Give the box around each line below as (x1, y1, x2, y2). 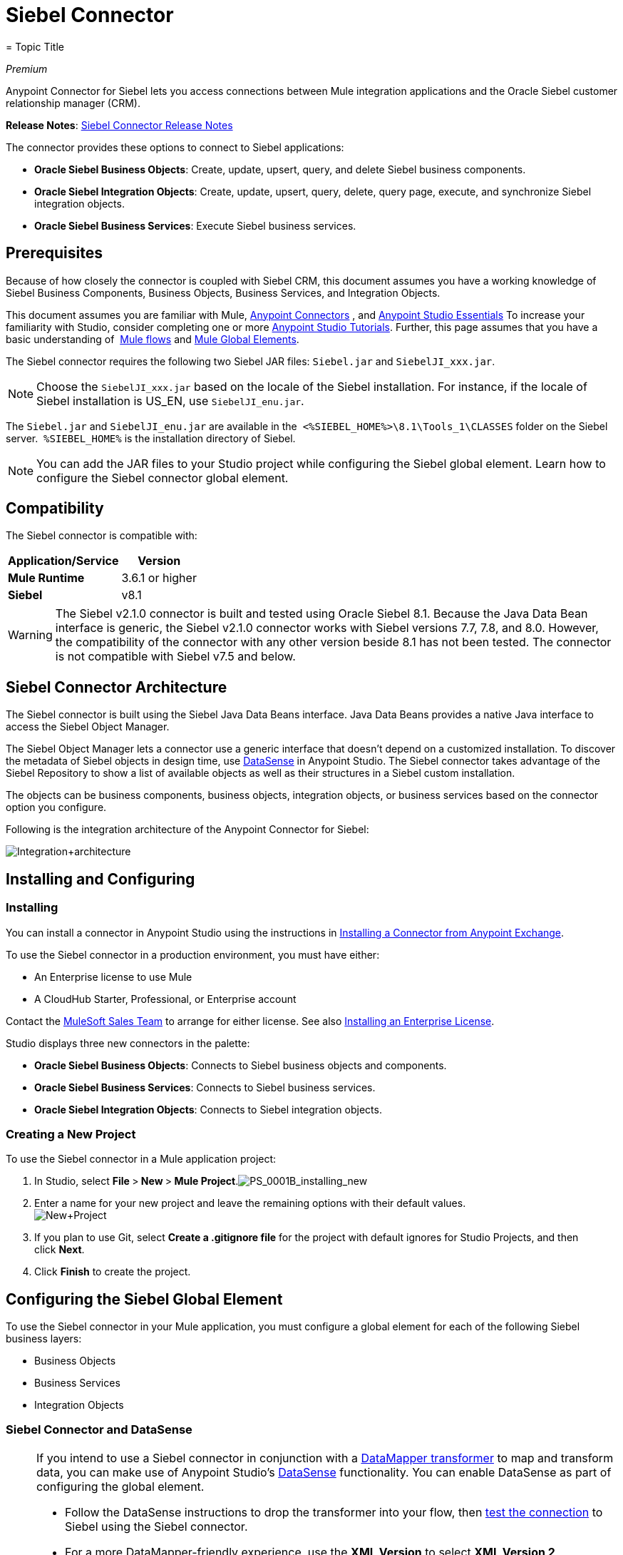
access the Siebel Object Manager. (6, 720, 170, 733)
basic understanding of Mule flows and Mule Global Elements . (6, 332, 299, 345)
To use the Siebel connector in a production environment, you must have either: (6, 948, 380, 961)
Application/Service (8, 554, 119, 569)
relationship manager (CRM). (6, 96, 140, 109)
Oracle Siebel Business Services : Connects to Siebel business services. (34, 1081, 376, 1093)
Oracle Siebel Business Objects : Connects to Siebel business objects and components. (34, 1059, 447, 1071)
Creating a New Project (6, 1126, 136, 1141)
